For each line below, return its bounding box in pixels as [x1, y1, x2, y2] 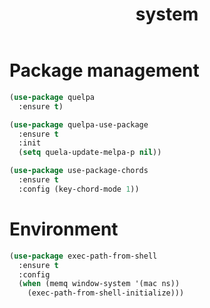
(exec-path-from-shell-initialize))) [27, 288, 185, 298]
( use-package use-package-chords [9, 166, 149, 176]
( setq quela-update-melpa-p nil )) [18, 148, 162, 158]
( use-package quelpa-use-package [9, 119, 149, 130]
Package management [9, 59, 200, 82]
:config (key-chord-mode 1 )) [18, 184, 140, 194]
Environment [9, 218, 119, 240]
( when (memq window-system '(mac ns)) [18, 279, 181, 289]
